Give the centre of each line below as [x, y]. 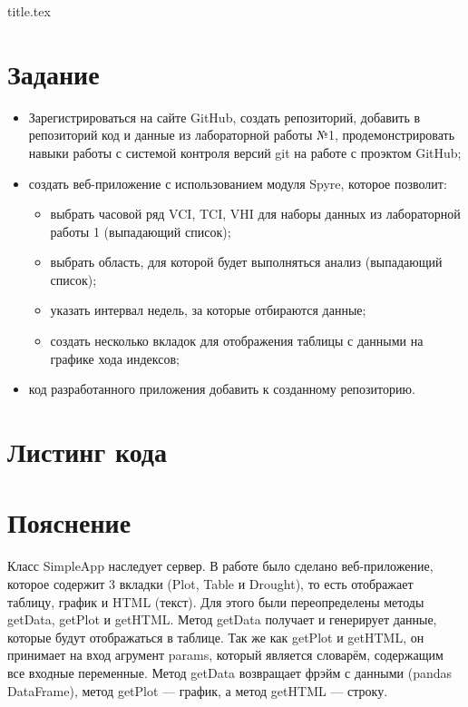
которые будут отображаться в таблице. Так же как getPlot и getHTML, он [216, 637]
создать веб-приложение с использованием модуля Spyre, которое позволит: [238, 183]
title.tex [29, 11]
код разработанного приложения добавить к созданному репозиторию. [222, 389]
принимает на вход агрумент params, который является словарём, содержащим [225, 655]
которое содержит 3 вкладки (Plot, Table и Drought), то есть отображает [210, 583]
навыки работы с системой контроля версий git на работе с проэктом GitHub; [245, 152]
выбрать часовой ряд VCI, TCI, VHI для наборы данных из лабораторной [255, 214]
